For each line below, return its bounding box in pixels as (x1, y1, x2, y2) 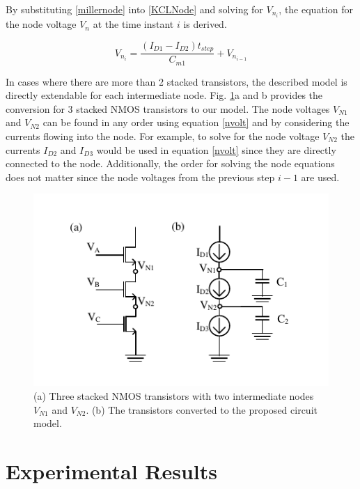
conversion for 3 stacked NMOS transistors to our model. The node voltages (6, 101, 330, 116)
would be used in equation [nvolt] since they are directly (96, 142, 336, 157)
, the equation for (279, 2, 353, 16)
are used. (301, 169, 340, 184)
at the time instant (93, 17, 174, 31)
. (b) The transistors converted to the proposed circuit (86, 402, 318, 417)
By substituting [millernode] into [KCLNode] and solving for (6, 2, 263, 16)
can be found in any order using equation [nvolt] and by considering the (42, 115, 350, 130)
